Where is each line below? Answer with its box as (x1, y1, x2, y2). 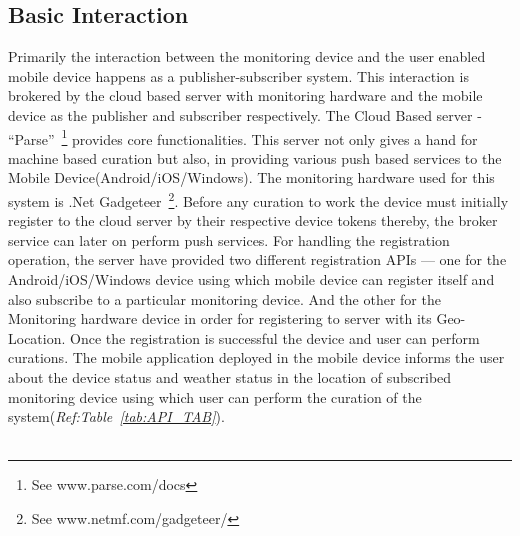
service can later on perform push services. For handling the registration (8, 229, 450, 250)
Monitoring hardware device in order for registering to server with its (8, 308, 432, 329)
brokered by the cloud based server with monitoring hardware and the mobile (8, 85, 483, 106)
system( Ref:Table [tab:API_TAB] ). (8, 406, 225, 427)
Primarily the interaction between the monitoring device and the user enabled (8, 46, 486, 67)
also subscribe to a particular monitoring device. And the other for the (8, 288, 441, 309)
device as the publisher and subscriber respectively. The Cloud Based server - (8, 104, 482, 125)
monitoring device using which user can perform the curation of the (8, 386, 422, 407)
